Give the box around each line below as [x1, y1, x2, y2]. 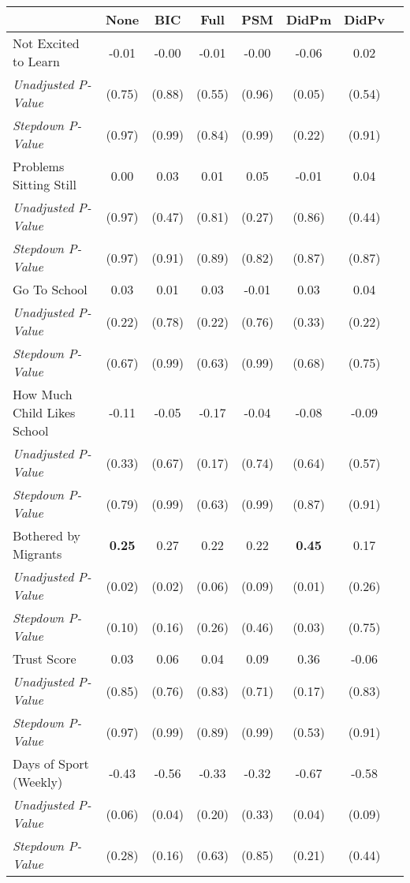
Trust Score [13, 649, 76, 668]
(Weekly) [13, 773, 63, 791]
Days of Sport [13, 754, 89, 773]
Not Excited [13, 34, 80, 52]
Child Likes [13, 403, 76, 421]
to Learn [13, 52, 60, 70]
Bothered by [13, 526, 81, 544]
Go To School [13, 280, 88, 298]
